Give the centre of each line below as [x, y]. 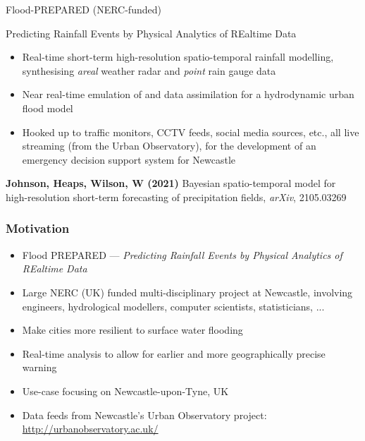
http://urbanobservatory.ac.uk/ [90, 429]
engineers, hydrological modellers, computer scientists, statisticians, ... [173, 306]
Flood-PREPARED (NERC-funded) [83, 9]
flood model [48, 108]
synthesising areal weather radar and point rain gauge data [149, 70]
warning [39, 367]
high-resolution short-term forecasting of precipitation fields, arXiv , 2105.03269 [176, 197]
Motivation [38, 228]
